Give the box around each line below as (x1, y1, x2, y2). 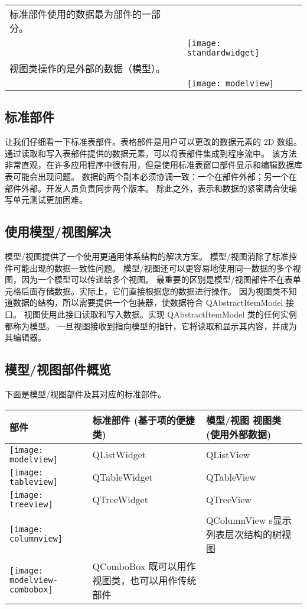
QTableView (205, 470, 256, 484)
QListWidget (92, 448, 146, 462)
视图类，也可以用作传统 (92, 573, 197, 587)
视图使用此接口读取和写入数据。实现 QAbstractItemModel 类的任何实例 (24, 307, 297, 320)
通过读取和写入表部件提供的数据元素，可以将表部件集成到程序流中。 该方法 (5, 147, 297, 159)
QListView (205, 448, 250, 462)
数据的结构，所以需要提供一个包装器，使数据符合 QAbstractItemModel (12, 296, 283, 309)
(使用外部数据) (205, 427, 272, 441)
